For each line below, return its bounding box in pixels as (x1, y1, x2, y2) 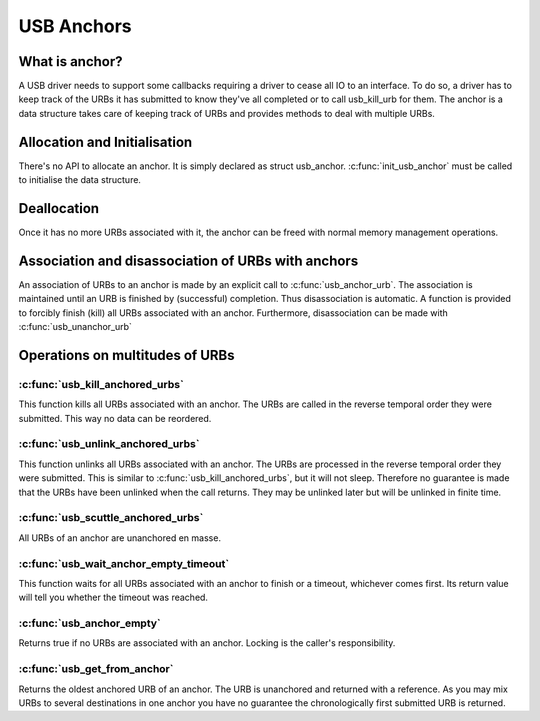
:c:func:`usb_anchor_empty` (18, 616, 162, 630)
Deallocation (18, 200, 100, 217)
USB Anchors (18, 15, 132, 37)
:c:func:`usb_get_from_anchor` (18, 662, 174, 676)
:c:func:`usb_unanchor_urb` (18, 321, 132, 333)
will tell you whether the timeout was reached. (18, 591, 209, 604)
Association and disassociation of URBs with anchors (18, 252, 359, 269)
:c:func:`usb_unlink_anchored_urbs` (18, 437, 200, 451)
